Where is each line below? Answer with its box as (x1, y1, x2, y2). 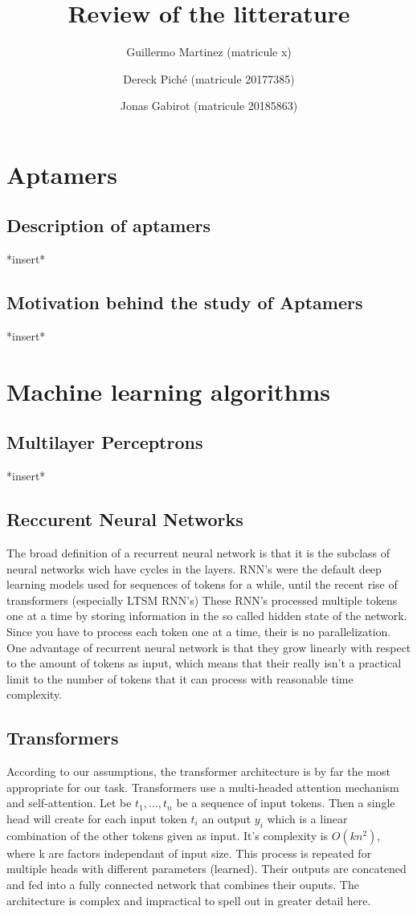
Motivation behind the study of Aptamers (6, 290, 363, 315)
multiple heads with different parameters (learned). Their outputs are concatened (6, 860, 407, 877)
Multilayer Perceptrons (6, 430, 203, 455)
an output (202, 810, 251, 826)
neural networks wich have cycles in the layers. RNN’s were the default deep (6, 560, 382, 577)
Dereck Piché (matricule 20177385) (123, 70, 295, 87)
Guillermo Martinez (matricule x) (126, 43, 292, 60)
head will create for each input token (6, 810, 187, 826)
